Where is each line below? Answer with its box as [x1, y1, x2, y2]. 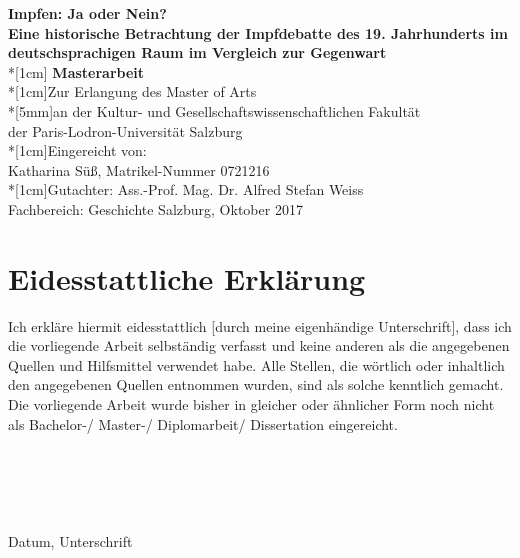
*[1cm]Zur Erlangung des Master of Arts [8, 81, 257, 102]
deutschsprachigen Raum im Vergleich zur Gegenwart [8, 42, 387, 63]
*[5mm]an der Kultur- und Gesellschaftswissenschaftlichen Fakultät [8, 100, 421, 121]
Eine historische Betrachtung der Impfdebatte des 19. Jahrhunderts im [8, 22, 508, 43]
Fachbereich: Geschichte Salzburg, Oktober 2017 [8, 198, 303, 219]
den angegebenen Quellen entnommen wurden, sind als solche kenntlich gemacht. [8, 374, 504, 395]
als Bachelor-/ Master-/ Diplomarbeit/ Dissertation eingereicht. [8, 413, 398, 434]
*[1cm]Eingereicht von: [8, 140, 147, 161]
